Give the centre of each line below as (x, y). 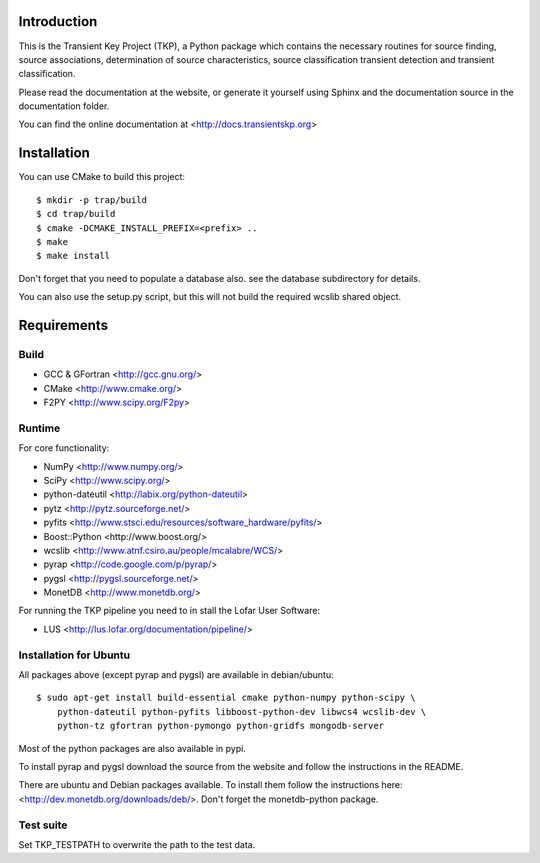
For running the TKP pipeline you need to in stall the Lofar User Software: (169, 611)
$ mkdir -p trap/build (92, 199)
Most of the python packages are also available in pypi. (132, 748)
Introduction (58, 21)
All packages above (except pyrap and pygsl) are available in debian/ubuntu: (176, 675)
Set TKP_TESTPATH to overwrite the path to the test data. (137, 844)
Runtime (39, 428)
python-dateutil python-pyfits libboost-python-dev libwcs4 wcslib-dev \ (241, 711)
